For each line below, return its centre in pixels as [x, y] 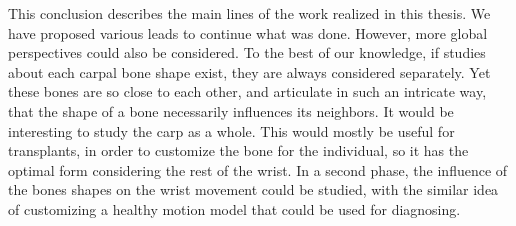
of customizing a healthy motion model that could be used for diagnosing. [234, 208]
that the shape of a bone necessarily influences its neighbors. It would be [231, 110]
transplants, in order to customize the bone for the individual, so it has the [238, 150]
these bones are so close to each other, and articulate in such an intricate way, [247, 91]
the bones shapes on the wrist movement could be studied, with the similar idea [253, 189]
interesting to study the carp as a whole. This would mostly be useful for [231, 130]
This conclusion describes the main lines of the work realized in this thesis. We [249, 13]
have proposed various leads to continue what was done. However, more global [248, 32]
